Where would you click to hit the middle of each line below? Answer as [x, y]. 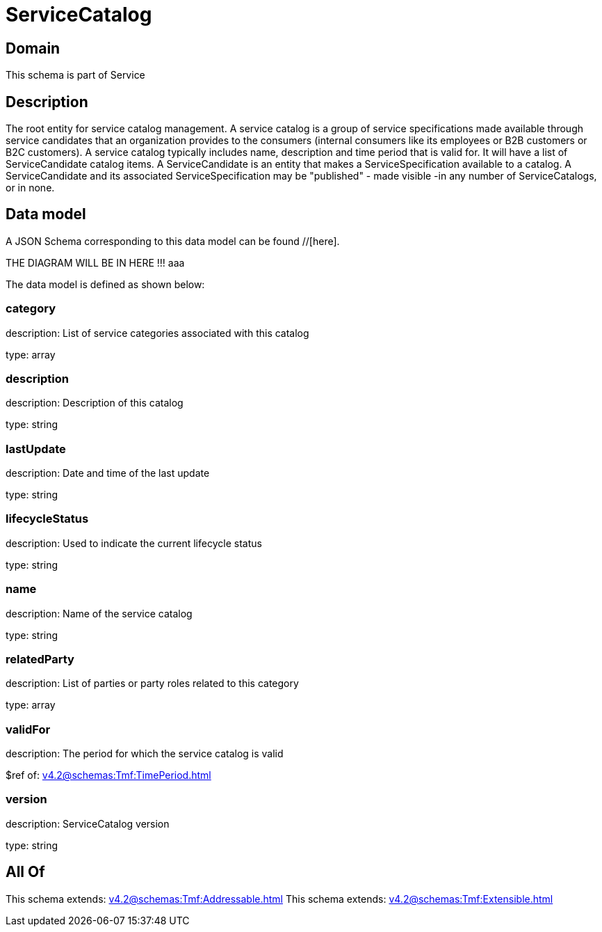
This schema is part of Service [75, 75]
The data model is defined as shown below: [105, 284]
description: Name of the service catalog [99, 613]
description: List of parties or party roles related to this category [152, 684]
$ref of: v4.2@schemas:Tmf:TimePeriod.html [108, 775]
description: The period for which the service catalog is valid [145, 754]
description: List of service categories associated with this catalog [157, 333]
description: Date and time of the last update [108, 473]
